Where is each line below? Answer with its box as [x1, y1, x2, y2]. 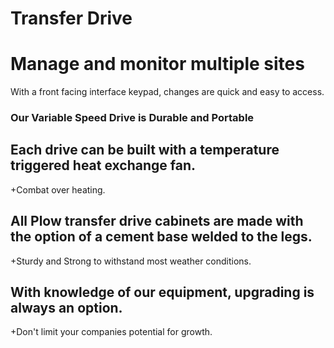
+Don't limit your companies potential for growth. [10, 326, 213, 338]
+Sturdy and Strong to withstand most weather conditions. [10, 255, 252, 267]
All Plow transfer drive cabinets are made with [10, 213, 304, 230]
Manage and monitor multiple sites [10, 53, 305, 76]
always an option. [10, 300, 123, 317]
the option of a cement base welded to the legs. [10, 228, 313, 246]
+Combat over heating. [10, 183, 106, 196]
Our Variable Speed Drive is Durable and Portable [10, 111, 255, 125]
